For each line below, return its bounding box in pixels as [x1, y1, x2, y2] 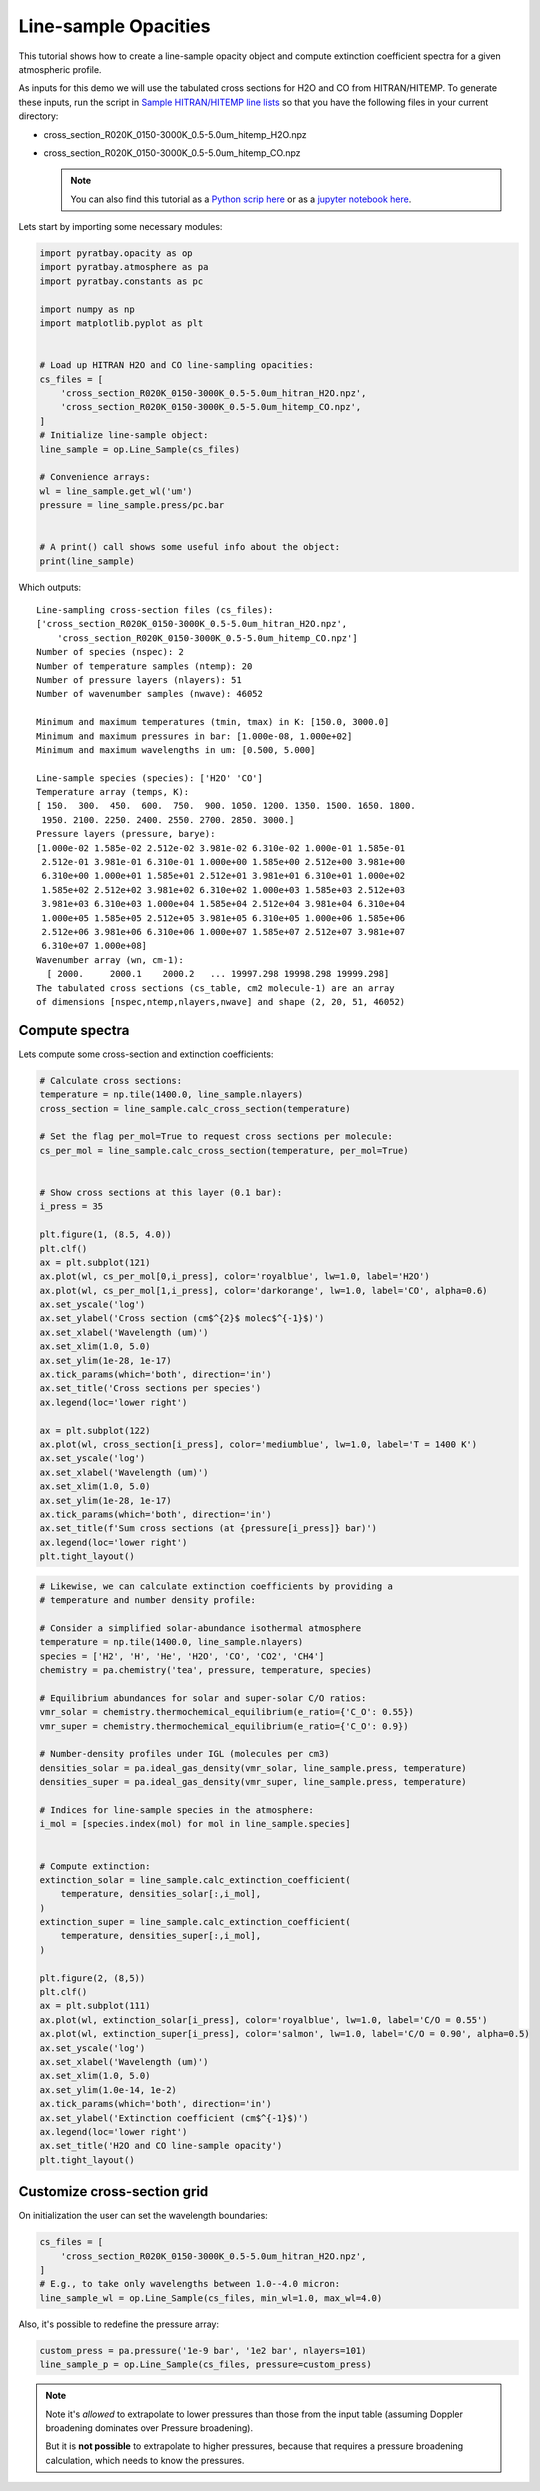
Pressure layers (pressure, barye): [36, 828, 216, 840]
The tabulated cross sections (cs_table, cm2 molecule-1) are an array [36, 982, 395, 994]
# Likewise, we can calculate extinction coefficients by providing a [39, 1580, 394, 1592]
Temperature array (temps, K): [36, 786, 190, 798]
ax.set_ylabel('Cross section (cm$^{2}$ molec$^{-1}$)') [39, 1313, 325, 1324]
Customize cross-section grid [18, 2183, 209, 2200]
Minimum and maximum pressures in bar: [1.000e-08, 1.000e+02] [36, 730, 353, 742]
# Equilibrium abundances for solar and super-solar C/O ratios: [39, 1692, 367, 1704]
